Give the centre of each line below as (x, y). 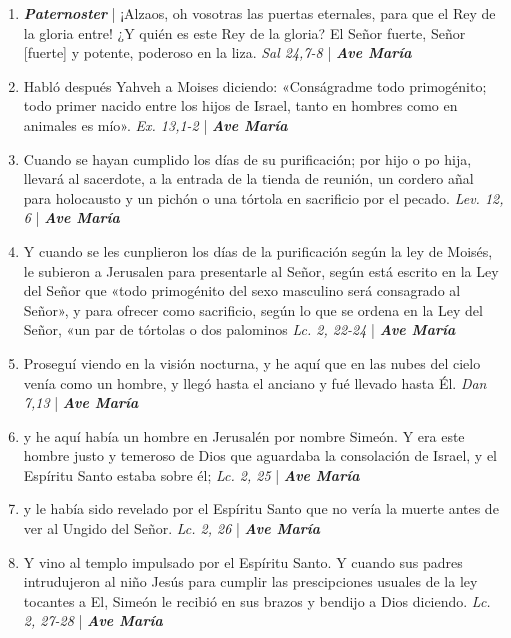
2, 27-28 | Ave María (93, 620)
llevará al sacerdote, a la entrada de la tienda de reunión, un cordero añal (248, 178)
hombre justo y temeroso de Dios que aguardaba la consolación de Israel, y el (260, 455)
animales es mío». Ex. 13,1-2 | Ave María (155, 124)
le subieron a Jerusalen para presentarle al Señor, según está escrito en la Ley (261, 270)
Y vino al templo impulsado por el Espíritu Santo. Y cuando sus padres (243, 561)
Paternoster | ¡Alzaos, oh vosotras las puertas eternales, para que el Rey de (259, 13)
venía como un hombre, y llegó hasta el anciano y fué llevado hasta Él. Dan (255, 382)
